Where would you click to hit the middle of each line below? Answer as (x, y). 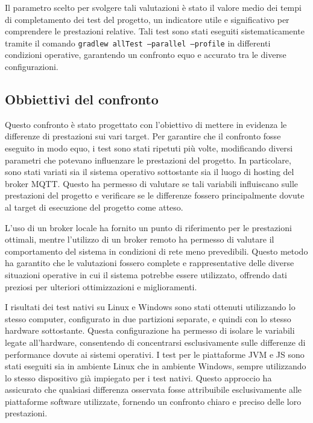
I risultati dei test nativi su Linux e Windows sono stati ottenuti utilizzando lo (150, 307)
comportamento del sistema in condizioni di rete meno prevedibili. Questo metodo (156, 251)
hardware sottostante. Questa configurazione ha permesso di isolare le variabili (150, 330)
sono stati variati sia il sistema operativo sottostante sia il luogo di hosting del (150, 172)
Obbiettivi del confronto (82, 99)
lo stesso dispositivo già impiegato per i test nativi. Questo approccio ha (138, 377)
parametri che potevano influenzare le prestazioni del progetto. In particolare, (148, 160)
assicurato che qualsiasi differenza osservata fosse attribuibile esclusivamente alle (153, 390)
